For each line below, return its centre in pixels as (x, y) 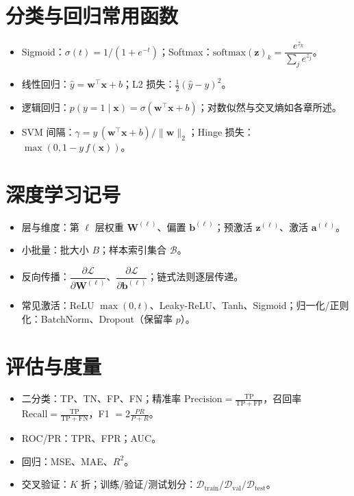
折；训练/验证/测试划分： (139, 484)
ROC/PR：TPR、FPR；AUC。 (91, 438)
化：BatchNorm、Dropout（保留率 (97, 318)
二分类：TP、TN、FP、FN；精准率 (101, 398)
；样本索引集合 (133, 250)
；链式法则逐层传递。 (195, 276)
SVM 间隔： (48, 131)
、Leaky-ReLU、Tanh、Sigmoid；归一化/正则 (249, 305)
